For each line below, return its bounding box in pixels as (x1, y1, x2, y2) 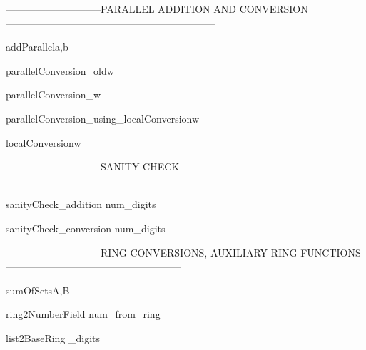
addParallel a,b (6, 39, 68, 54)
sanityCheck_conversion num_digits (6, 220, 166, 235)
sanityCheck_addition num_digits (6, 197, 156, 212)
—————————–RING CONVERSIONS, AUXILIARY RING (6, 245, 298, 259)
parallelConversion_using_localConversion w (6, 110, 200, 125)
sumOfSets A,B (6, 282, 70, 297)
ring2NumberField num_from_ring (6, 307, 161, 321)
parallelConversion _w (6, 87, 101, 102)
